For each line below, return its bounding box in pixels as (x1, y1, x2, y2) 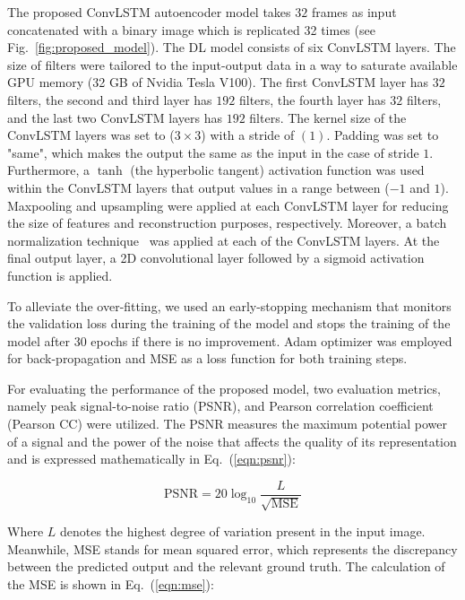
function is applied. (7, 265, 113, 284)
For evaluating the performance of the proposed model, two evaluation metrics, (7, 378, 441, 397)
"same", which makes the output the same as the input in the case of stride (7, 143, 419, 161)
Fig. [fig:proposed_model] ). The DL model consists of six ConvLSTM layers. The (7, 38, 456, 57)
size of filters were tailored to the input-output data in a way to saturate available (7, 55, 458, 74)
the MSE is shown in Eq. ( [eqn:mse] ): (7, 575, 214, 594)
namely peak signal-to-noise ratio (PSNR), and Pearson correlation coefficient (7, 396, 434, 415)
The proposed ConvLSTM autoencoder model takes (7, 3, 291, 21)
